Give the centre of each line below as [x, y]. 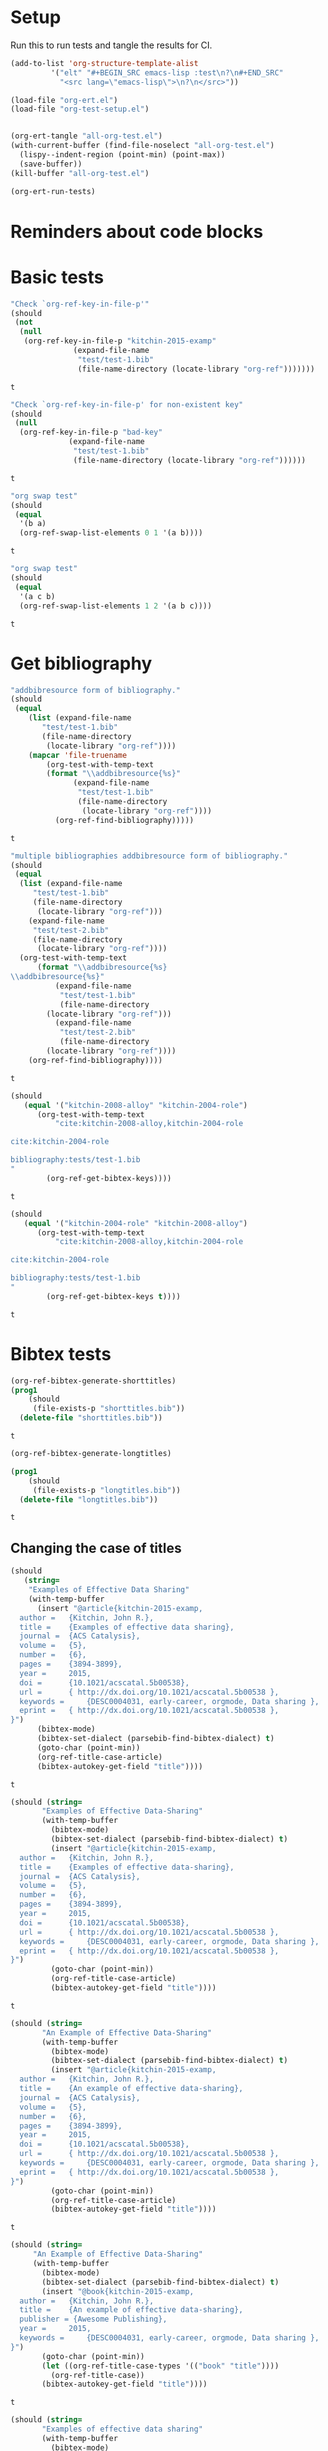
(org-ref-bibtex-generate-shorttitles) [93, 1381]
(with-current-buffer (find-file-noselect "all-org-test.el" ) [142, 146]
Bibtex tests [61, 1353]
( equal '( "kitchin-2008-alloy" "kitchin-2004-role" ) [135, 1105]
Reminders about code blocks [137, 231]
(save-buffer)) [51, 164]
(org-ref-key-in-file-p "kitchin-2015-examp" [120, 341]
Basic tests [57, 277]
